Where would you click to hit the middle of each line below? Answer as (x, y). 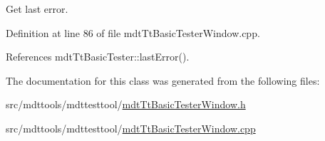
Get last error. (37, 9)
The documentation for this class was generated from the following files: (163, 80)
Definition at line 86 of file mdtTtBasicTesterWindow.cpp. (133, 32)
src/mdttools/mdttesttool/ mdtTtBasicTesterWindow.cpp (131, 128)
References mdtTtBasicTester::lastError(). (98, 57)
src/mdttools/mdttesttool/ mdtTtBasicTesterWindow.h (126, 104)
